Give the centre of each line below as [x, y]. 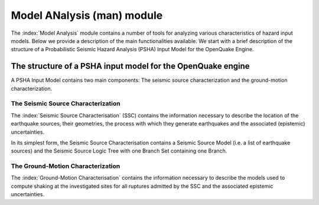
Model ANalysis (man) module [87, 15]
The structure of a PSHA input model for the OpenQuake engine [131, 66]
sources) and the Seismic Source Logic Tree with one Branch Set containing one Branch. [119, 151]
